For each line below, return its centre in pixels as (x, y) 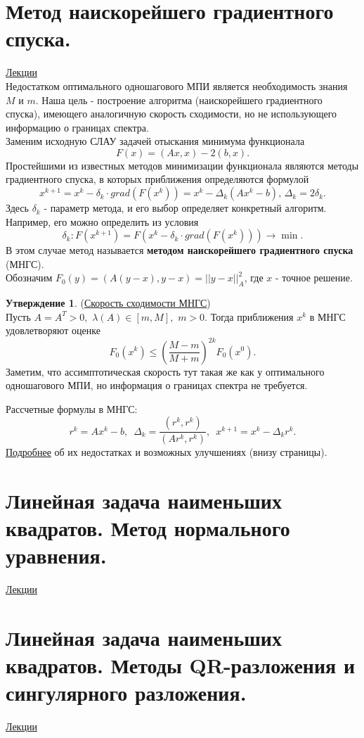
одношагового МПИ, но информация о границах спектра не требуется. (157, 385)
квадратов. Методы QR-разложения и (181, 665)
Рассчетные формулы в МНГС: (72, 408)
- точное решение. (314, 278)
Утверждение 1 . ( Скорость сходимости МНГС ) (108, 303)
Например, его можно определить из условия (102, 221)
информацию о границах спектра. (77, 127)
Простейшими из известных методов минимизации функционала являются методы (182, 165)
